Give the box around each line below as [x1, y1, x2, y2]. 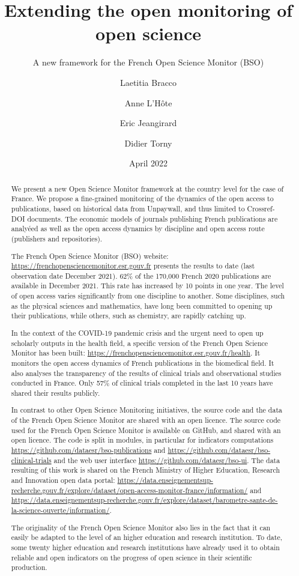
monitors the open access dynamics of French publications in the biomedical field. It [11, 357, 274, 368]
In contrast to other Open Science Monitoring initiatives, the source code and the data [11, 405, 282, 415]
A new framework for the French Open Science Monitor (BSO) [32, 56, 264, 68]
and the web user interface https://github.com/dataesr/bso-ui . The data [53, 455, 280, 465]
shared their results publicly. [11, 387, 100, 398]
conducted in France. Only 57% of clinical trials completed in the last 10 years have [11, 378, 273, 388]
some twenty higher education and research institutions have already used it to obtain [11, 542, 280, 552]
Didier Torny [124, 136, 172, 149]
